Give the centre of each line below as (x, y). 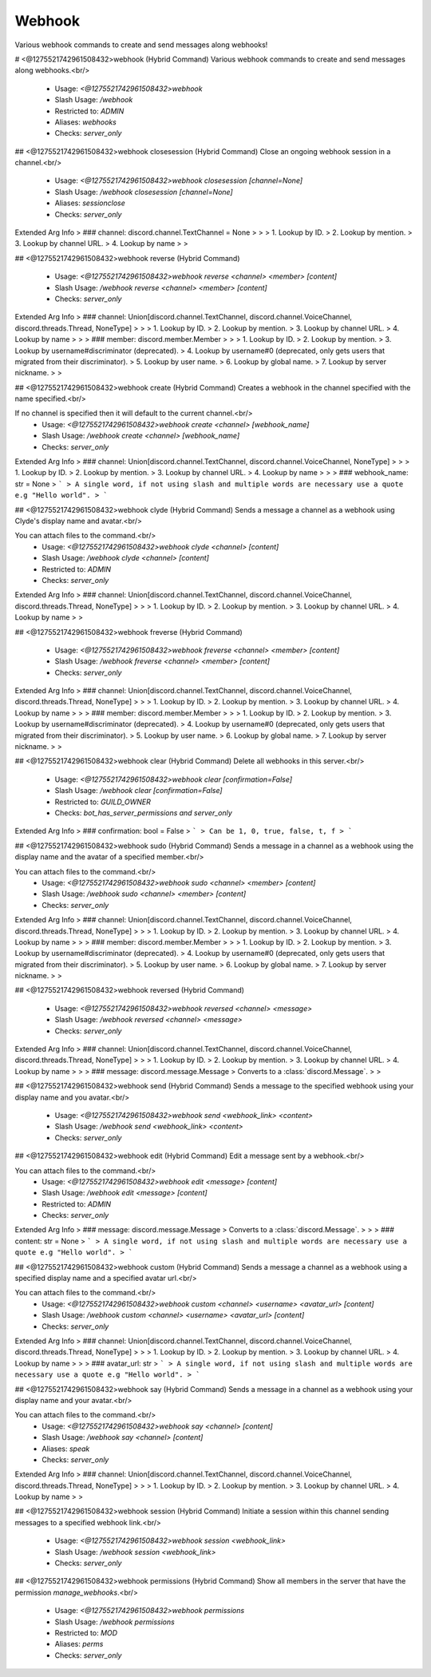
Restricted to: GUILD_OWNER (103, 802)
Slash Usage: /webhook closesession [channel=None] (144, 192)
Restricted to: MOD (86, 1632)
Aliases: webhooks (86, 122)
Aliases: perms (79, 1644)
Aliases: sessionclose (90, 203)
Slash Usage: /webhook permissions (115, 1622)
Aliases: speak (66, 1449)
